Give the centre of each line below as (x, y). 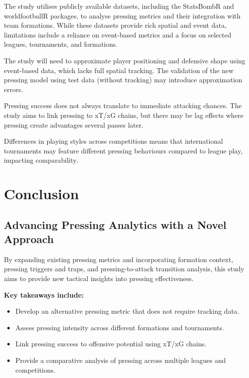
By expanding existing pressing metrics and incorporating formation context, (119, 259)
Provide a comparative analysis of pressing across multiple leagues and (120, 360)
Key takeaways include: (44, 294)
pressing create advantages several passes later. (74, 124)
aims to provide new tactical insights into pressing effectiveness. (99, 278)
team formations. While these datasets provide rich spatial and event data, (115, 25)
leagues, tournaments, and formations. (61, 44)
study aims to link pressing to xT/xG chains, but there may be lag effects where (124, 115)
